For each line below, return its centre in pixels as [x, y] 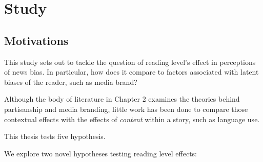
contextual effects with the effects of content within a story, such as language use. [132, 119]
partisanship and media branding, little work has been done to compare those [126, 109]
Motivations [36, 40]
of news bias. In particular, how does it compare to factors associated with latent [131, 72]
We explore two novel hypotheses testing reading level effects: [100, 153]
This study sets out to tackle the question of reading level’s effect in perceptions [130, 62]
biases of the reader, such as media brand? [71, 82]
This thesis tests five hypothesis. [55, 136]
